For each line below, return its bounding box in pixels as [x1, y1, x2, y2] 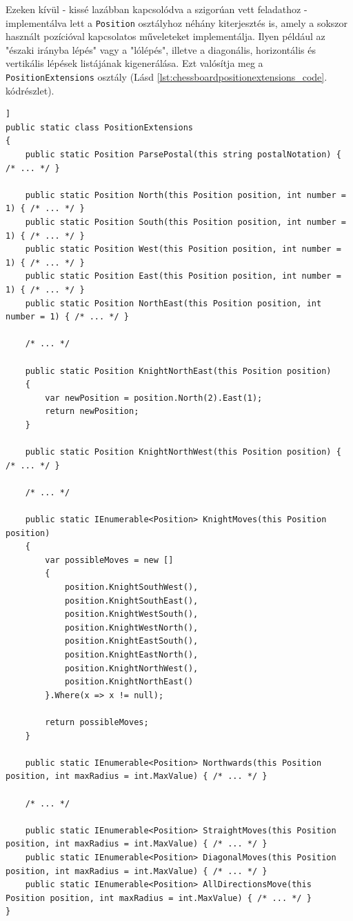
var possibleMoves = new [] [45, 555, 174, 565]
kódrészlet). [6, 83, 54, 97]
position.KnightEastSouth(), [64, 636, 199, 646]
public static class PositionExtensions [6, 122, 194, 132]
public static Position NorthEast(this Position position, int [25, 298, 322, 308]
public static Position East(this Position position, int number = [25, 271, 341, 281]
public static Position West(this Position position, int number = [25, 244, 341, 255]
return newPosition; [45, 406, 139, 417]
